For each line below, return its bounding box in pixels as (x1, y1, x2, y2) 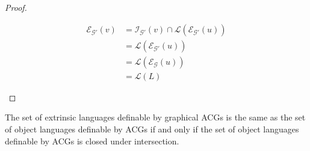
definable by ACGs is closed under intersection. (5, 134, 179, 147)
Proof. (5, 1, 27, 13)
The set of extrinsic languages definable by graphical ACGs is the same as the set (5, 111, 306, 123)
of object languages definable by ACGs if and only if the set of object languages (5, 122, 299, 135)
